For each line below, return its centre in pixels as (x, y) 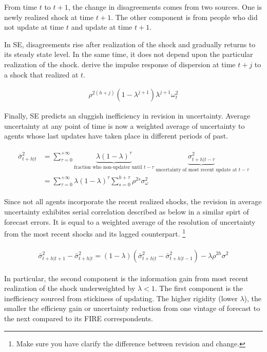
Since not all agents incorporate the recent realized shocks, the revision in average (133, 201)
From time (21, 7)
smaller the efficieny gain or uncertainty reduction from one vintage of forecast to (132, 308)
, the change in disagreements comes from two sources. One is (165, 7)
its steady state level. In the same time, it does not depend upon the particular (129, 54)
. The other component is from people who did (184, 17)
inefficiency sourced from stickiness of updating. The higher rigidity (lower (121, 298)
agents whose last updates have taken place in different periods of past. (116, 136)
